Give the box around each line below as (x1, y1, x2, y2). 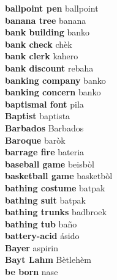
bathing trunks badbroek (5, 205, 107, 218)
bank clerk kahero (5, 50, 78, 62)
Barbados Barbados (5, 121, 84, 134)
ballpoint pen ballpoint (5, 2, 99, 14)
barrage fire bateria (5, 146, 85, 158)
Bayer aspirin (5, 241, 58, 254)
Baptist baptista (5, 109, 70, 122)
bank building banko (5, 26, 90, 39)
